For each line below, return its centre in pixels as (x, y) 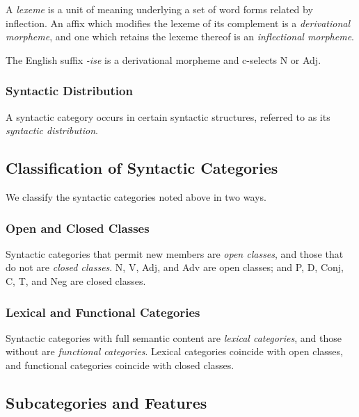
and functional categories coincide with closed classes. (120, 365)
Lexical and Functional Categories (103, 312)
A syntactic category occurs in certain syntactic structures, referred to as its (168, 116)
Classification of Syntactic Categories (142, 168)
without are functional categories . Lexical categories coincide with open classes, (174, 351)
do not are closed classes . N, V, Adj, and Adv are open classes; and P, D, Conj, (175, 267)
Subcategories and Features (106, 402)
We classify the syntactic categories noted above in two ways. (136, 196)
